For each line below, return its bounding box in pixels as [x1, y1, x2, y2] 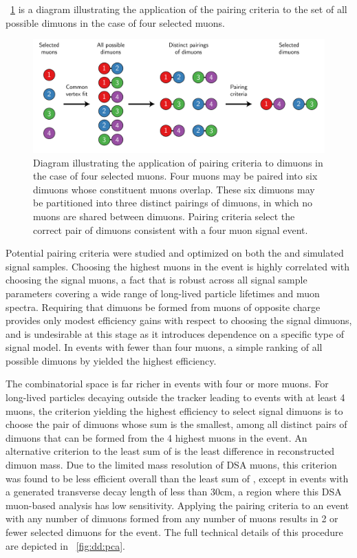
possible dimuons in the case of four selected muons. [6, 15, 225, 30]
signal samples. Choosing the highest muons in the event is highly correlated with [6, 259, 349, 273]
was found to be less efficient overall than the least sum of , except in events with [6, 471, 349, 485]
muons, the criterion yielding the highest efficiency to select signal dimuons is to [6, 403, 343, 418]
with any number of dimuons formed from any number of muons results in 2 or [6, 511, 338, 526]
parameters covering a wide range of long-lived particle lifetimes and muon [6, 286, 320, 300]
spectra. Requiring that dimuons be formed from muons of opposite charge [6, 299, 321, 314]
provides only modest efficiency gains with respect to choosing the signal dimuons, [6, 313, 352, 328]
